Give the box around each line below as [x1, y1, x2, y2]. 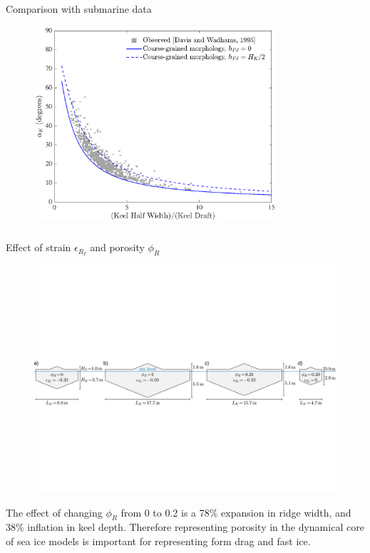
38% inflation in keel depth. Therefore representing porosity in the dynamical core [6, 519, 364, 534]
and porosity [90, 240, 145, 255]
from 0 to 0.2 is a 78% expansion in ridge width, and [120, 504, 351, 519]
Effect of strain [6, 240, 71, 255]
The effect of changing [6, 504, 103, 519]
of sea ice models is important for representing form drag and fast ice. [6, 534, 311, 549]
